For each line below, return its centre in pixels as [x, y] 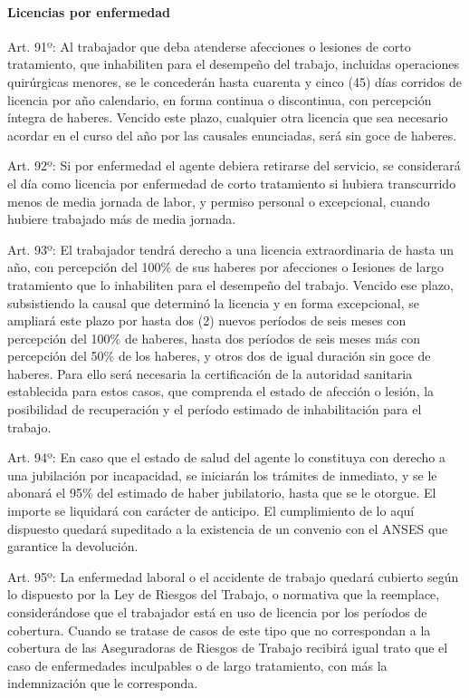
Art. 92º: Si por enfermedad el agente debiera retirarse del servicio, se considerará [234, 165]
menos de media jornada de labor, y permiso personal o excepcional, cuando [219, 201]
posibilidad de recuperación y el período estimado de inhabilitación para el [215, 409]
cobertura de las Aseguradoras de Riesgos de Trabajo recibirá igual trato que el [228, 648]
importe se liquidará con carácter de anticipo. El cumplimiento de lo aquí [211, 511]
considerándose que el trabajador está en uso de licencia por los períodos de [217, 612]
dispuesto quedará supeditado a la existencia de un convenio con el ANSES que [228, 528]
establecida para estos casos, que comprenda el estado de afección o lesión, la [221, 391]
